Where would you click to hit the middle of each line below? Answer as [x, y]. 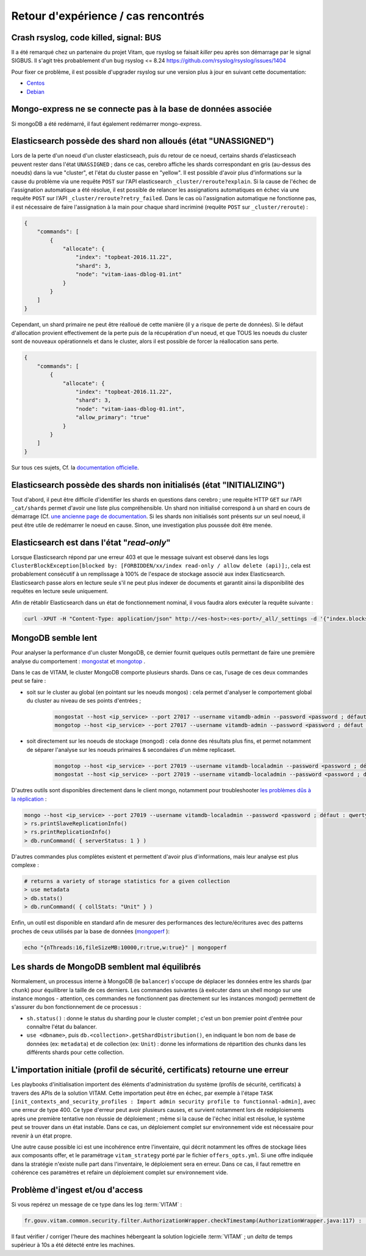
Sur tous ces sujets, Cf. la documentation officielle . [75, 467]
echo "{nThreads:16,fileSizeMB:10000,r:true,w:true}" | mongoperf [125, 947]
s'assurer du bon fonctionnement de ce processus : [76, 1007]
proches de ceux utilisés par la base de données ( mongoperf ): [91, 931]
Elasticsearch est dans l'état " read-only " [91, 542]
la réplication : [29, 799]
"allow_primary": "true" [113, 417]
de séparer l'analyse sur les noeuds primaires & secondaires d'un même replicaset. [131, 749]
